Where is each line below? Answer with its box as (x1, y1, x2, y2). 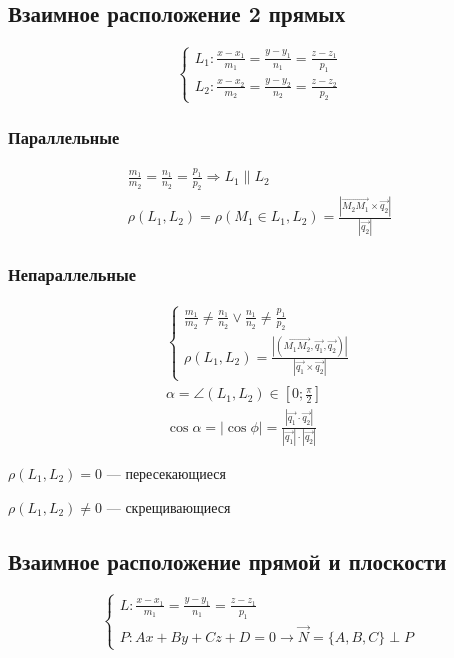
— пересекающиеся (106, 463, 227, 483)
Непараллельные (8, 261, 136, 286)
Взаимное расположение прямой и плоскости (8, 545, 447, 576)
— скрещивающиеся (106, 496, 231, 517)
